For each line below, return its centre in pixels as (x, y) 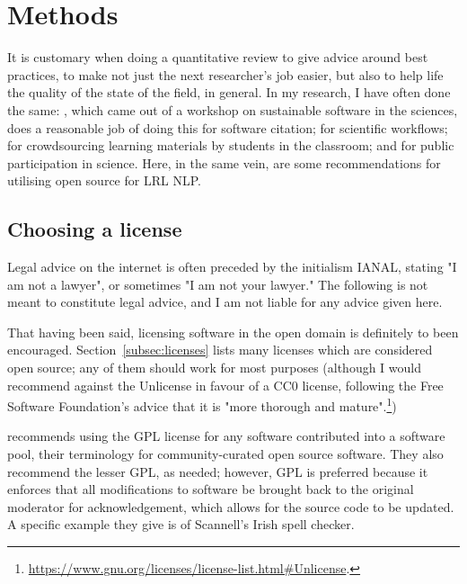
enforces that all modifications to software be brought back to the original (211, 489)
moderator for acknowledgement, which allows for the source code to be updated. (231, 506)
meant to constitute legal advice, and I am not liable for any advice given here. (225, 302)
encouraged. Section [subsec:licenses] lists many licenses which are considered (220, 350)
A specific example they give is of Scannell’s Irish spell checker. (181, 524)
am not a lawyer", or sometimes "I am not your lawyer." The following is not (218, 284)
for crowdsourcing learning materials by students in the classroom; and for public (231, 145)
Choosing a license (95, 229)
